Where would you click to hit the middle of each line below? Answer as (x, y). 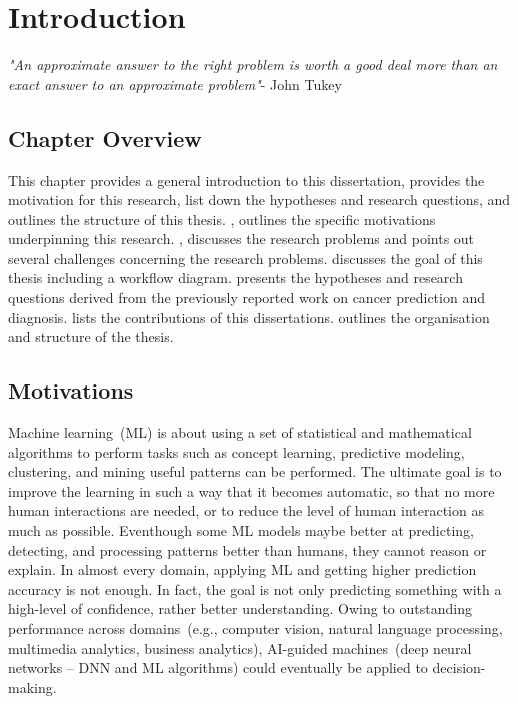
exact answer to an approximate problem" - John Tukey (175, 83)
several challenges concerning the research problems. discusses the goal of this (245, 257)
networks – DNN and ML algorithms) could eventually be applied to (218, 667)
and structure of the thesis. (91, 336)
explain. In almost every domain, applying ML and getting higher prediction (242, 569)
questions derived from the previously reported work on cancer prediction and (246, 297)
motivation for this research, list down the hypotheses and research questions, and (259, 199)
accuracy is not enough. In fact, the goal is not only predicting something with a (255, 588)
